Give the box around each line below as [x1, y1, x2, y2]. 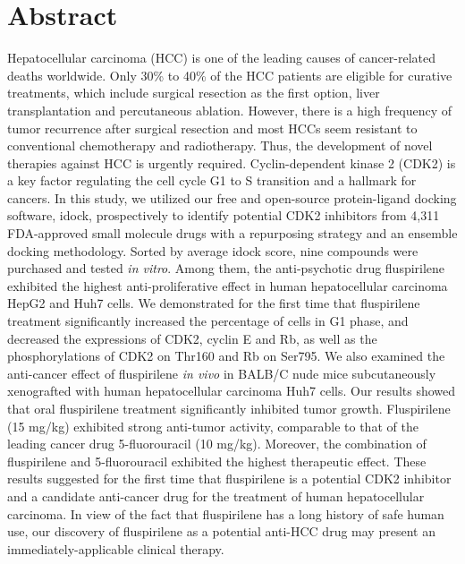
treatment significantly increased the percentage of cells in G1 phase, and [7, 312, 409, 330]
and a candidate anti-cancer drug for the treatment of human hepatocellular [7, 486, 425, 505]
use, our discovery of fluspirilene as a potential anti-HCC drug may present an [7, 522, 435, 541]
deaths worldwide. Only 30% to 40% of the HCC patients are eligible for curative [7, 65, 452, 84]
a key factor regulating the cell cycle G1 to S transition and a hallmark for [7, 171, 417, 190]
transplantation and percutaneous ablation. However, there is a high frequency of [7, 100, 452, 119]
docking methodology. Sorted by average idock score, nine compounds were [7, 241, 418, 260]
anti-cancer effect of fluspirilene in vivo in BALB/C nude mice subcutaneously [7, 363, 436, 382]
